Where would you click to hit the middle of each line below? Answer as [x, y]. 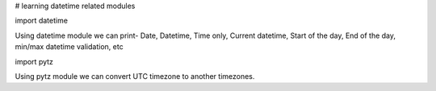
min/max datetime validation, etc [69, 47]
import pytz [34, 61]
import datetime [42, 21]
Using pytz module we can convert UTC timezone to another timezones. [135, 76]
